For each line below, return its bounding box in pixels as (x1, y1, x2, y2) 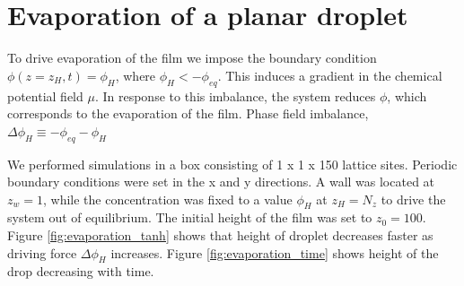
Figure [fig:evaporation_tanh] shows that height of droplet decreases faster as (7, 226, 433, 245)
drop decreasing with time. (7, 262, 154, 281)
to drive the (381, 189, 446, 208)
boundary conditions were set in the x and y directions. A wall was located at (7, 172, 435, 191)
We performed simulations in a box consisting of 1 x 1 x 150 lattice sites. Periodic (7, 154, 458, 173)
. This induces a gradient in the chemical (217, 65, 442, 84)
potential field (7, 86, 83, 105)
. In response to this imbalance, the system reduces (94, 86, 376, 105)
